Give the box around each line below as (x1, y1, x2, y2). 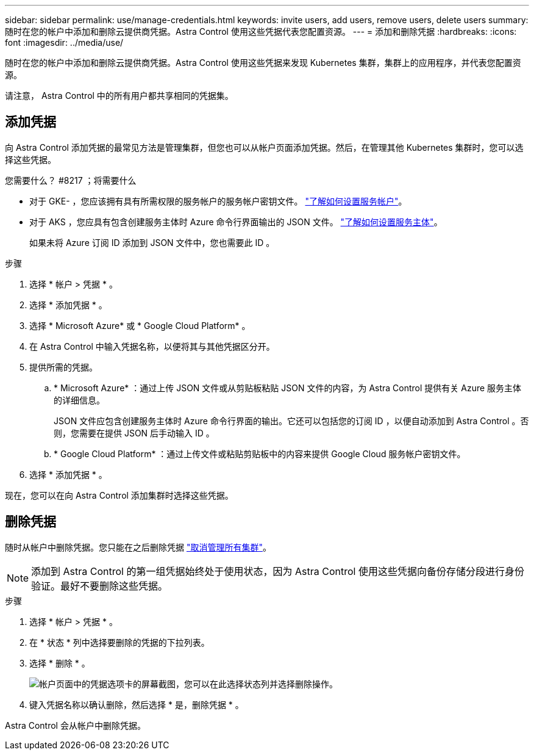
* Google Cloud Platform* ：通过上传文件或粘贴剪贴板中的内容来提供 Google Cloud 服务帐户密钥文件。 (54, 448, 466, 459)
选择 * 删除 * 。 (29, 657, 90, 668)
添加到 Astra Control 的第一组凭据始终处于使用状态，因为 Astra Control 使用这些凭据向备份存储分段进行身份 (31, 565, 524, 577)
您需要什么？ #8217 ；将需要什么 (5, 175, 137, 186)
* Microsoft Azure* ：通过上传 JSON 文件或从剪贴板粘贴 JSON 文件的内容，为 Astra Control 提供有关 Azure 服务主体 (54, 382, 522, 393)
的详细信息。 (54, 394, 105, 405)
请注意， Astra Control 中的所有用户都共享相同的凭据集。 (5, 90, 233, 101)
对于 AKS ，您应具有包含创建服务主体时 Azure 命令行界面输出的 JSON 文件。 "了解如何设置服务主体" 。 (29, 216, 443, 227)
